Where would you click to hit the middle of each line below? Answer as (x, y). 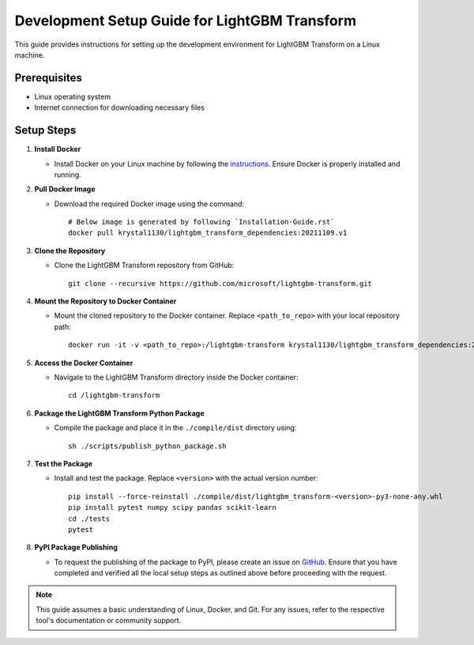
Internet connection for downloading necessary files (120, 107)
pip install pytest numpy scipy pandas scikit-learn (172, 507)
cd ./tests (89, 519)
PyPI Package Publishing (76, 547)
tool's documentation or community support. (109, 620)
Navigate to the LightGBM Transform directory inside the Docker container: (176, 377)
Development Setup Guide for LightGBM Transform (186, 21)
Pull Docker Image (65, 189)
